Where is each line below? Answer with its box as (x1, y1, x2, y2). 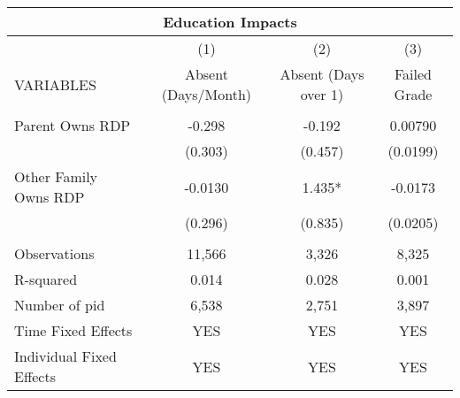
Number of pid (14, 295, 105, 315)
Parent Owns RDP (14, 115, 131, 135)
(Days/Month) (161, 84, 251, 104)
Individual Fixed (14, 346, 117, 366)
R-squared (14, 269, 78, 289)
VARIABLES (14, 73, 96, 95)
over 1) (300, 84, 344, 104)
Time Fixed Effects (14, 320, 133, 341)
